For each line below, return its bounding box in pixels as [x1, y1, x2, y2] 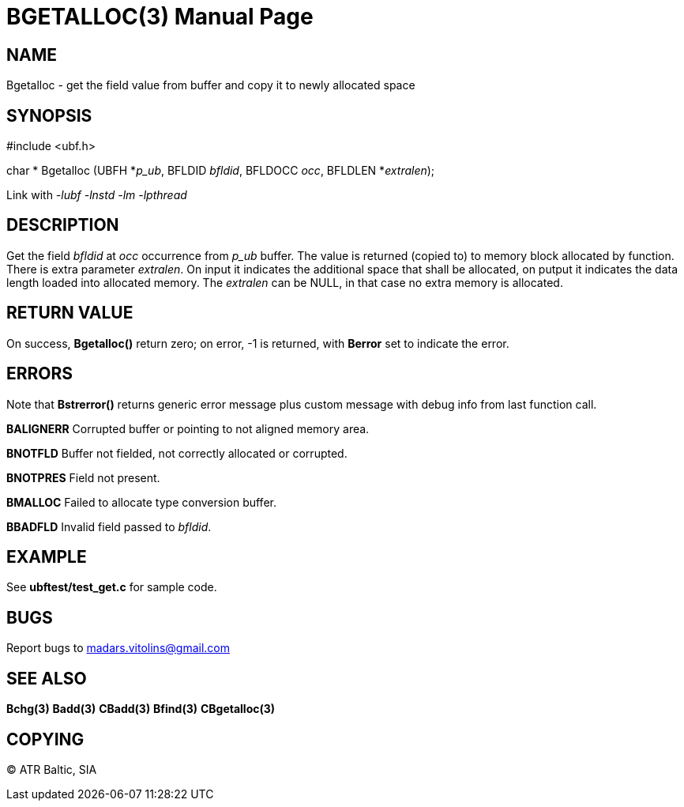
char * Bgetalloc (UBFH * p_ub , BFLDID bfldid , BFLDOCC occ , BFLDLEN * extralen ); [6, 164, 435, 178]
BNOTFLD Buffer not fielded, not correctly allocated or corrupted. [6, 446, 348, 460]
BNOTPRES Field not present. [6, 470, 160, 485]
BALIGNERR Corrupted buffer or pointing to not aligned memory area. [6, 421, 370, 436]
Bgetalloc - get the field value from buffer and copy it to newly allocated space [6, 78, 415, 92]
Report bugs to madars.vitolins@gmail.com [6, 641, 230, 655]
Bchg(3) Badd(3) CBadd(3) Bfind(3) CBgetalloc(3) [6, 702, 276, 716]
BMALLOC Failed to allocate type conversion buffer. [6, 495, 276, 509]
